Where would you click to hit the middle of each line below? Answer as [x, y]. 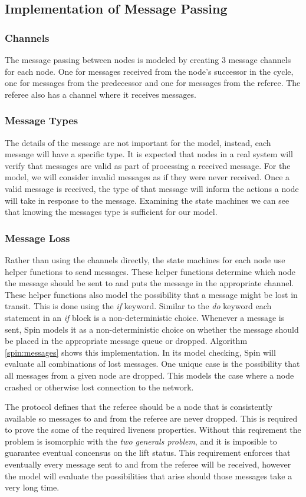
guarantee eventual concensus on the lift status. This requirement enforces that [148, 453]
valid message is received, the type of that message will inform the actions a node [152, 188]
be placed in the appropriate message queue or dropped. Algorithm [126, 341]
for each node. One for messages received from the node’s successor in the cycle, [149, 71]
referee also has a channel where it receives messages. [101, 94]
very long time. [32, 487]
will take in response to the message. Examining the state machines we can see [147, 200]
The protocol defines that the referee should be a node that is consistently [139, 407]
